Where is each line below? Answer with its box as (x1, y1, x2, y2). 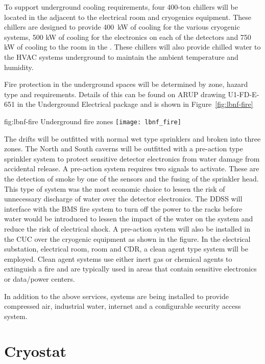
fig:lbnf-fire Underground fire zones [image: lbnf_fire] (4, 116, 181, 126)
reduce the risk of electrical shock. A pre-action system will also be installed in (4, 223, 251, 234)
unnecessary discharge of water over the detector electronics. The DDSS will (4, 193, 243, 204)
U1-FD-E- (228, 88, 259, 99)
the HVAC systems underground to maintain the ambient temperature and (4, 51, 238, 62)
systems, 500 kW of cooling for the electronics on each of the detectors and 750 (4, 31, 251, 42)
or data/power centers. (4, 273, 75, 284)
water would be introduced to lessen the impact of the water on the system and (4, 213, 253, 224)
